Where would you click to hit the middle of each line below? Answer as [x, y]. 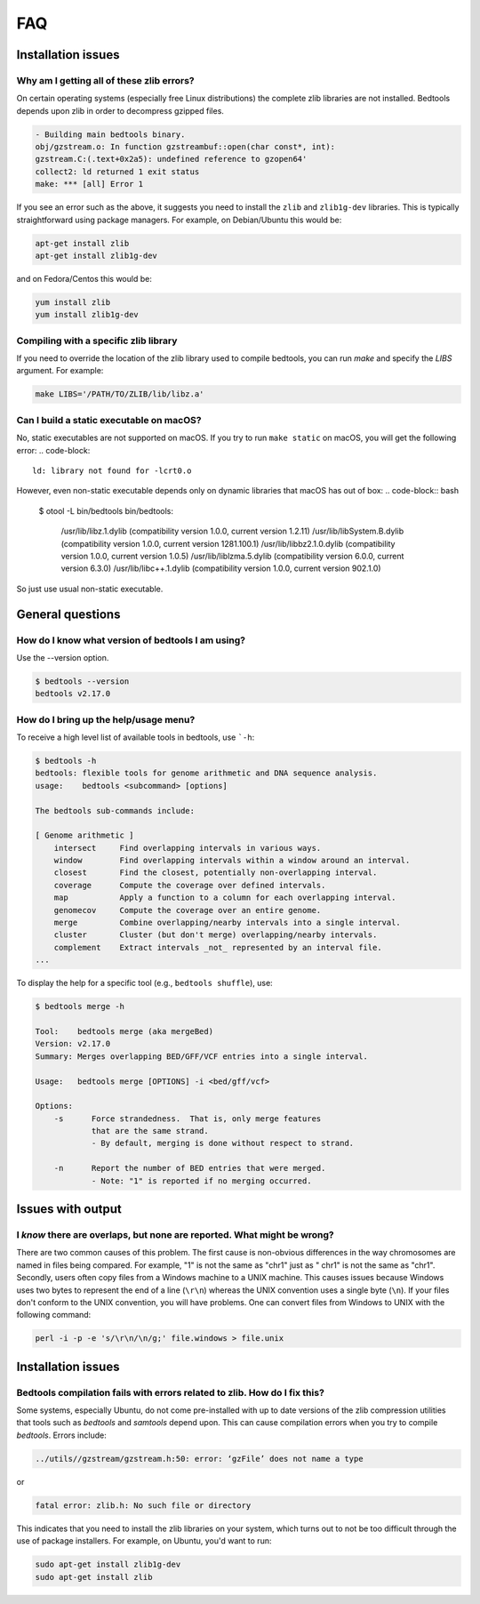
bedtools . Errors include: [61, 1435]
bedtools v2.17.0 [73, 694]
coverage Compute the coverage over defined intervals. [190, 885]
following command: [54, 1315]
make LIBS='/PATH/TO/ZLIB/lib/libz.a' [120, 394]
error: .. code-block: [53, 450]
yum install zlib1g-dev [87, 315]
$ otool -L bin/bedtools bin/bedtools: [106, 510]
